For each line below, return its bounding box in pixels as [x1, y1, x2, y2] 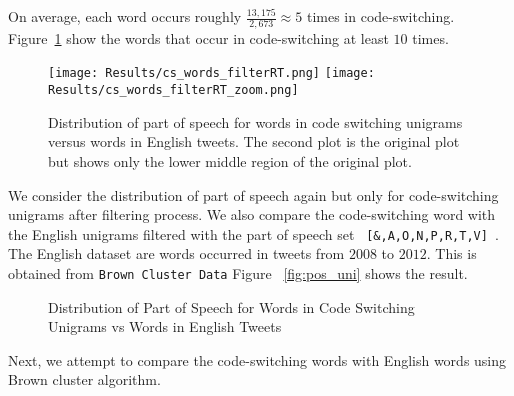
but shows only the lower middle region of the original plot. [48, 150, 412, 171]
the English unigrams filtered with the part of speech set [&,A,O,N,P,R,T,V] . [8, 223, 499, 244]
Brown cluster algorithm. [8, 369, 161, 390]
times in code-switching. [306, 6, 455, 26]
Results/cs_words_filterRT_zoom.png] [48, 83, 299, 98]
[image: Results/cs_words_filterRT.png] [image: [48, 66, 375, 81]
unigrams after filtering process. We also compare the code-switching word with [8, 204, 496, 225]
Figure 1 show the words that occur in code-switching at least [8, 27, 389, 48]
